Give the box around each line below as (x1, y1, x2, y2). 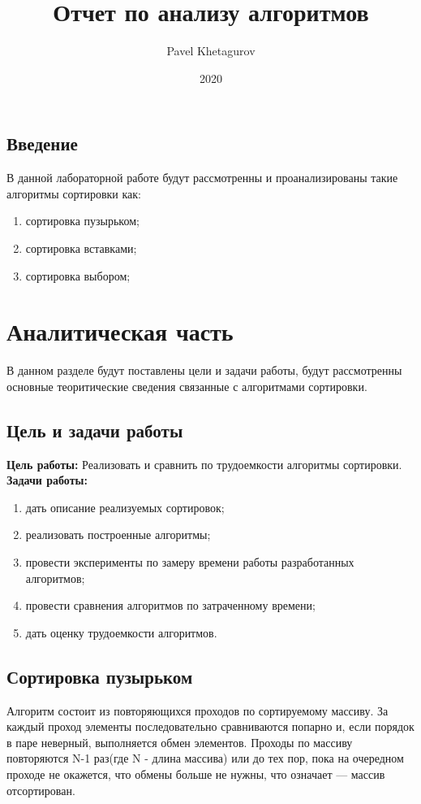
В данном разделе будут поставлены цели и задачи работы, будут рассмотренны (6, 362, 402, 379)
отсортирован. (6, 781, 75, 798)
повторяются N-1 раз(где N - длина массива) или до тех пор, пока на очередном (6, 750, 404, 767)
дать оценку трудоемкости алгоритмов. (25, 624, 217, 641)
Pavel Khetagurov (166, 42, 256, 59)
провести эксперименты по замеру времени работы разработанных (25, 553, 354, 570)
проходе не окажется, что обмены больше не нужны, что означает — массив (6, 765, 385, 782)
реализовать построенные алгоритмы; (25, 526, 211, 543)
